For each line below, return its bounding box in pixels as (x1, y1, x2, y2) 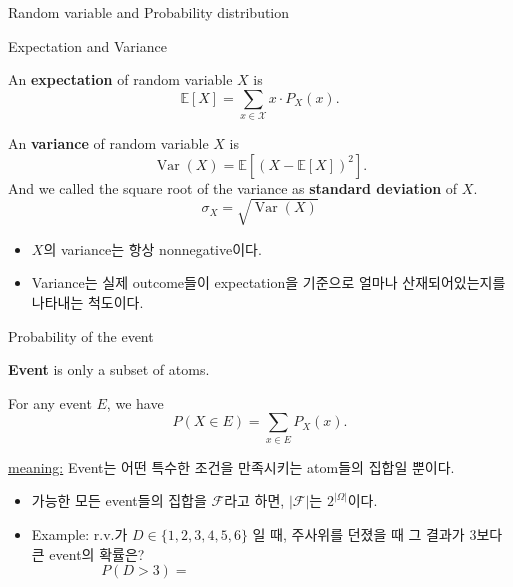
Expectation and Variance (8, 35, 167, 56)
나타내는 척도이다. (31, 292, 144, 313)
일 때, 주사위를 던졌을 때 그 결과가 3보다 (252, 523, 503, 544)
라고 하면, (224, 490, 285, 511)
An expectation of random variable (8, 69, 233, 90)
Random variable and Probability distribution (8, 2, 290, 22)
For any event (8, 392, 92, 413)
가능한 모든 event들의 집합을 (31, 490, 207, 511)
